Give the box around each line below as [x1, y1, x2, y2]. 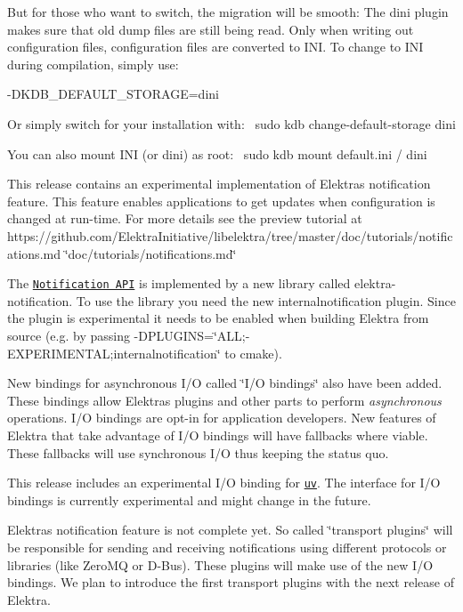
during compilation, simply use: [7, 54, 179, 73]
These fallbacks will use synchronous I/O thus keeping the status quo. [7, 443, 389, 462]
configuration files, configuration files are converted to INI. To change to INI [7, 37, 424, 56]
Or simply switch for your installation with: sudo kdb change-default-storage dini [7, 114, 456, 133]
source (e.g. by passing [7, 326, 130, 344]
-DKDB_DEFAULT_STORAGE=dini [7, 85, 219, 103]
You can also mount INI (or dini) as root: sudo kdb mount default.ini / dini [7, 144, 427, 163]
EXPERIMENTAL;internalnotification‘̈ [7, 343, 221, 362]
